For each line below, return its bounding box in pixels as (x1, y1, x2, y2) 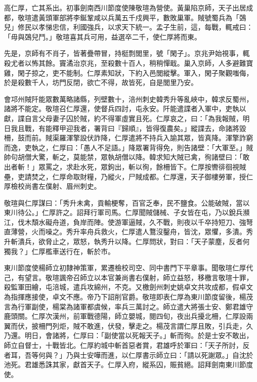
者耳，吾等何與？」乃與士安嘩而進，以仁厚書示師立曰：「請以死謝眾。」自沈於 (4, 349, 253, 360)
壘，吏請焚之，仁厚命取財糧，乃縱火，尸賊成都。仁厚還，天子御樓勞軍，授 (4, 171, 246, 181)
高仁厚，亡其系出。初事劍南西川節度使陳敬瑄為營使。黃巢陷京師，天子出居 (4, 2, 246, 12)
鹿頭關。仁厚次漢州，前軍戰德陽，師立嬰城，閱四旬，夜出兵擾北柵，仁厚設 (4, 311, 246, 321)
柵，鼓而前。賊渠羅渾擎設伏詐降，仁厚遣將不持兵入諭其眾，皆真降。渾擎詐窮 (4, 132, 253, 143)
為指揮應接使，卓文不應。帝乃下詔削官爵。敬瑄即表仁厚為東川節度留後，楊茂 (4, 292, 253, 302)
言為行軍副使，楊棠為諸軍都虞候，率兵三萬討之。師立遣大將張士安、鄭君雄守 (4, 301, 253, 311)
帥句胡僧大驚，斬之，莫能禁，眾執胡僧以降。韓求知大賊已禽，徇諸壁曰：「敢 (4, 152, 250, 162)
